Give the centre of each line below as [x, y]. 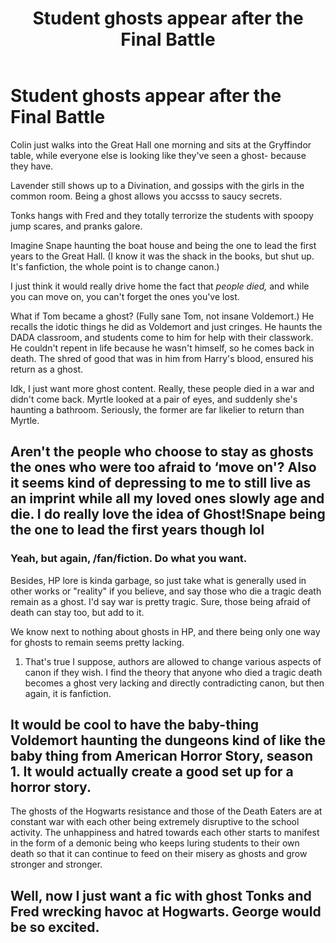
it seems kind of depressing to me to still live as [161, 483]
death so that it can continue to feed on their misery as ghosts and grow [159, 854]
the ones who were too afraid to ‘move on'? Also [163, 467]
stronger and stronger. [56, 864]
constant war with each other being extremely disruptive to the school [155, 822]
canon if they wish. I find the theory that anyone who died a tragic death [173, 672]
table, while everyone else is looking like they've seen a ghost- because [158, 155]
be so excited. [55, 927]
